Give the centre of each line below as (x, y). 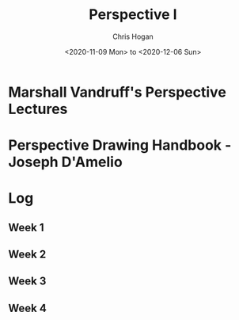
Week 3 (27, 282)
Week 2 (27, 255)
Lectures (38, 109)
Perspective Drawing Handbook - (120, 145)
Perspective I (133, 15)
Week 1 (26, 227)
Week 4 (28, 308)
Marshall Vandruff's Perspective (118, 92)
